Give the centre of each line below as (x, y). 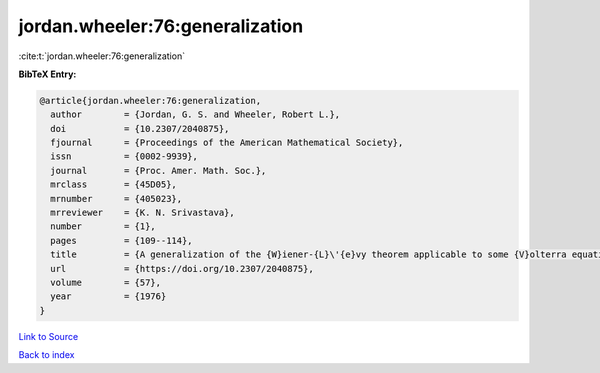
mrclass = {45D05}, (113, 184)
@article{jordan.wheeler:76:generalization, (150, 100)
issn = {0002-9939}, (124, 156)
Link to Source (48, 336)
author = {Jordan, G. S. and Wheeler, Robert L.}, (195, 114)
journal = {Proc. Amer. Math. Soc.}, (158, 170)
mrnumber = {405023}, (116, 198)
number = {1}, (103, 226)
